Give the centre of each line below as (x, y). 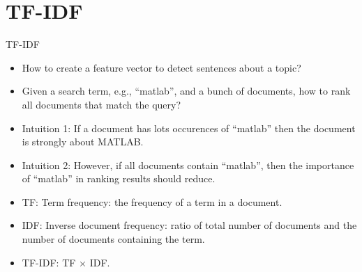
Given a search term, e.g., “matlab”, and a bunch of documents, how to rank (186, 91)
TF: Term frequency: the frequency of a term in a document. (152, 201)
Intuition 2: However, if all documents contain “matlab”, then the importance (188, 165)
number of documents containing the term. (113, 239)
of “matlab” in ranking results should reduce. (119, 178)
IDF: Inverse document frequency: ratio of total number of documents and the (189, 225)
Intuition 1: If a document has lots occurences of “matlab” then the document (189, 128)
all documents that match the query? (101, 104)
